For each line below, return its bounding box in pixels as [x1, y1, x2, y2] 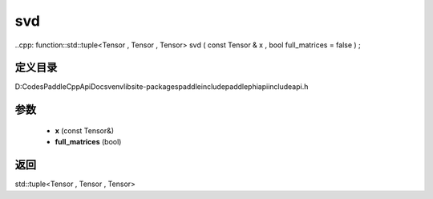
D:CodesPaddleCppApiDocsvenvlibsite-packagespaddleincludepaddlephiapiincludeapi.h [14, 82, 309, 91]
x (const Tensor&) [55, 125, 115, 136]
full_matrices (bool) [55, 137, 122, 147]
